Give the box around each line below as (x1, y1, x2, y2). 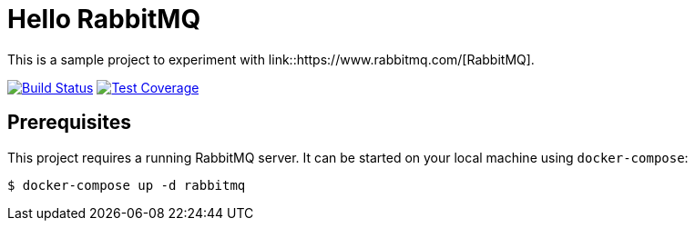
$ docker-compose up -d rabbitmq (7, 177, 246, 193)
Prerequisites (7, 111, 131, 134)
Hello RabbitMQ (7, 4, 201, 35)
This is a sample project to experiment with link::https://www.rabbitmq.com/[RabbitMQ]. (7, 51, 535, 67)
